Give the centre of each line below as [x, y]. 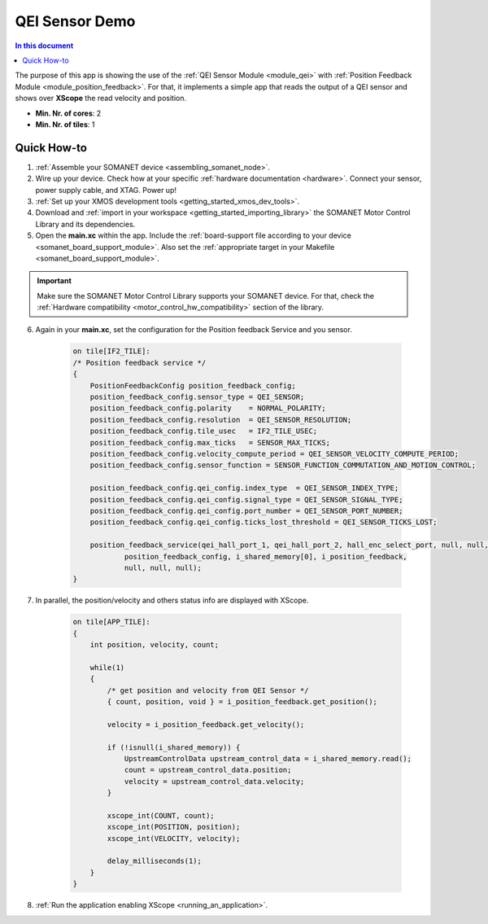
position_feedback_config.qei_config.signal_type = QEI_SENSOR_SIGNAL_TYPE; [246, 499]
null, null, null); [163, 567]
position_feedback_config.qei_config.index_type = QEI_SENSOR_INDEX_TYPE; [244, 488]
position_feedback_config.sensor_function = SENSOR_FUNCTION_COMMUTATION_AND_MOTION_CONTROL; [283, 465]
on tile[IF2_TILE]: [111, 351]
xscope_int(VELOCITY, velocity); [174, 838]
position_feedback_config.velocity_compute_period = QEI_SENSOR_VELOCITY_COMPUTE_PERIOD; [274, 453]
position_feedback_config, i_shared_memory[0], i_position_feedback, [266, 556]
